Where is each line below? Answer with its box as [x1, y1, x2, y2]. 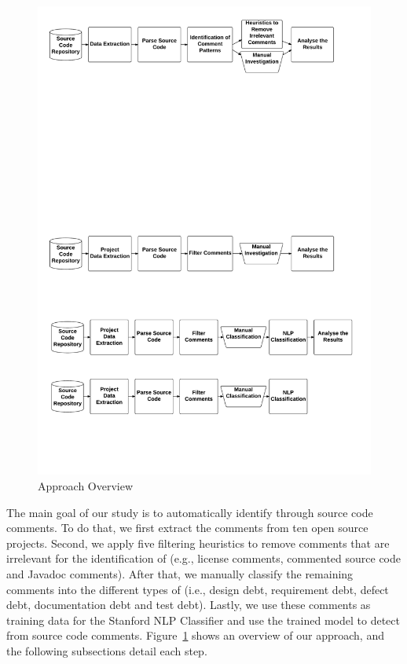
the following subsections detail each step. [6, 642, 207, 658]
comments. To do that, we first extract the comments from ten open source [6, 519, 368, 536]
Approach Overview [38, 477, 134, 493]
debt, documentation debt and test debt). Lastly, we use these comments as [6, 596, 371, 613]
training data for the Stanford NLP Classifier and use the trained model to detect [6, 611, 400, 628]
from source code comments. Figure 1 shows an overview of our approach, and [6, 627, 384, 644]
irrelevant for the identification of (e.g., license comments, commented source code [6, 550, 401, 567]
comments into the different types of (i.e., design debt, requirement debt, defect [6, 581, 389, 597]
